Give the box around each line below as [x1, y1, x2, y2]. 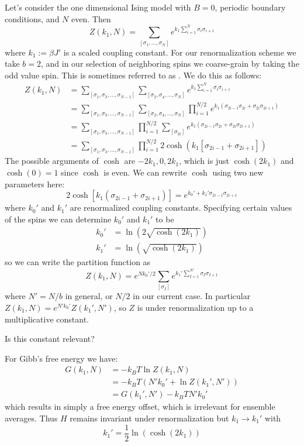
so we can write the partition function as [5, 256, 151, 268]
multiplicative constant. [5, 313, 89, 325]
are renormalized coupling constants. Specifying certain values [70, 201, 292, 214]
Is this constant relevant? [5, 332, 95, 345]
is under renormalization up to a [137, 301, 254, 313]
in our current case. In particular [133, 290, 251, 302]
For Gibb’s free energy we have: [5, 352, 118, 364]
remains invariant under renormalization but [70, 412, 229, 424]
